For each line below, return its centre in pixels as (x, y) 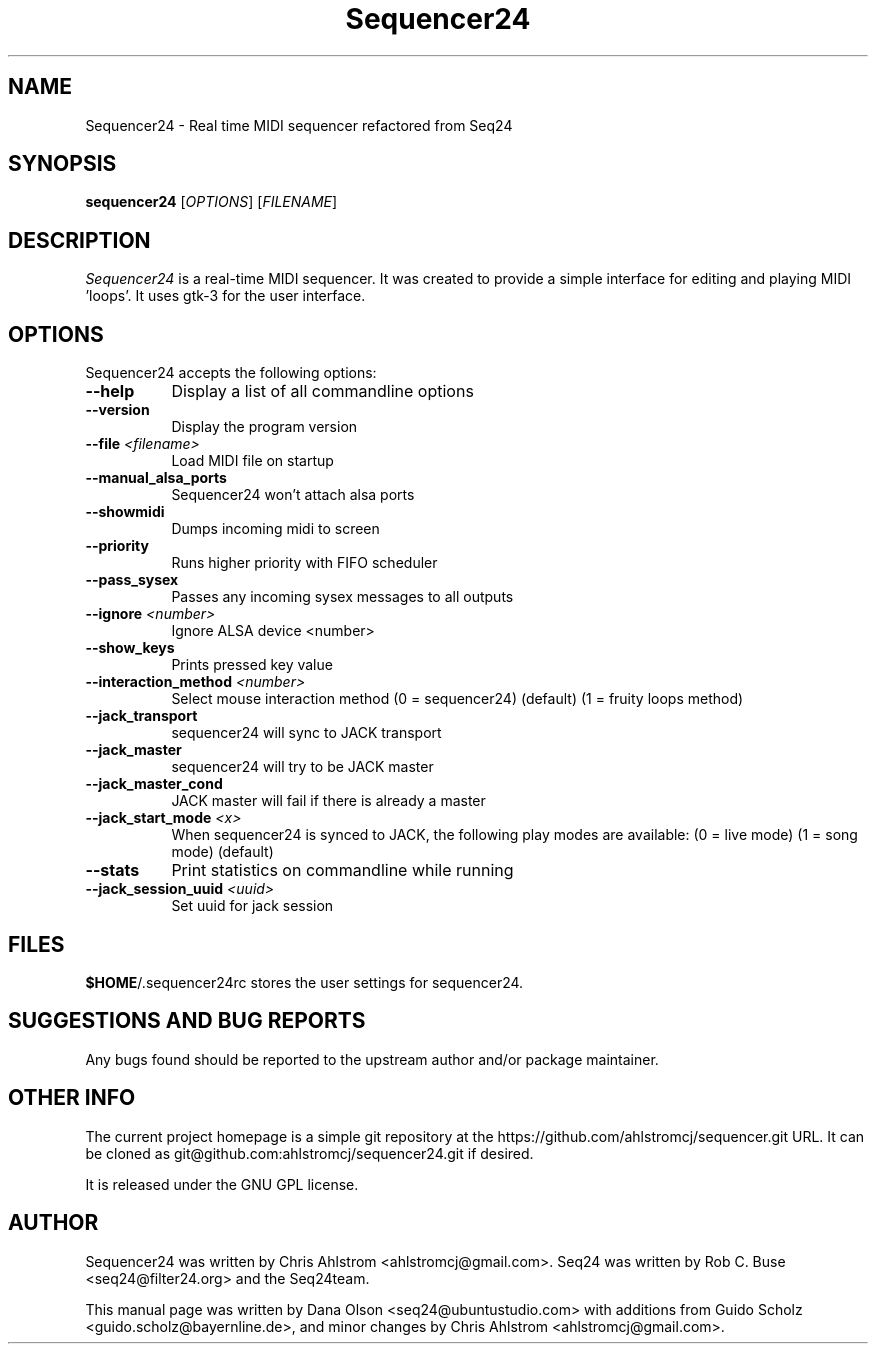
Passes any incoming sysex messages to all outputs (342, 597)
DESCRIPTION (79, 240)
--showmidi (125, 512)
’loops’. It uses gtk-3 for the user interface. (225, 296)
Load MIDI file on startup (252, 461)
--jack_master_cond (154, 784)
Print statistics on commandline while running (342, 870)
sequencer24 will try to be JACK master (302, 767)
